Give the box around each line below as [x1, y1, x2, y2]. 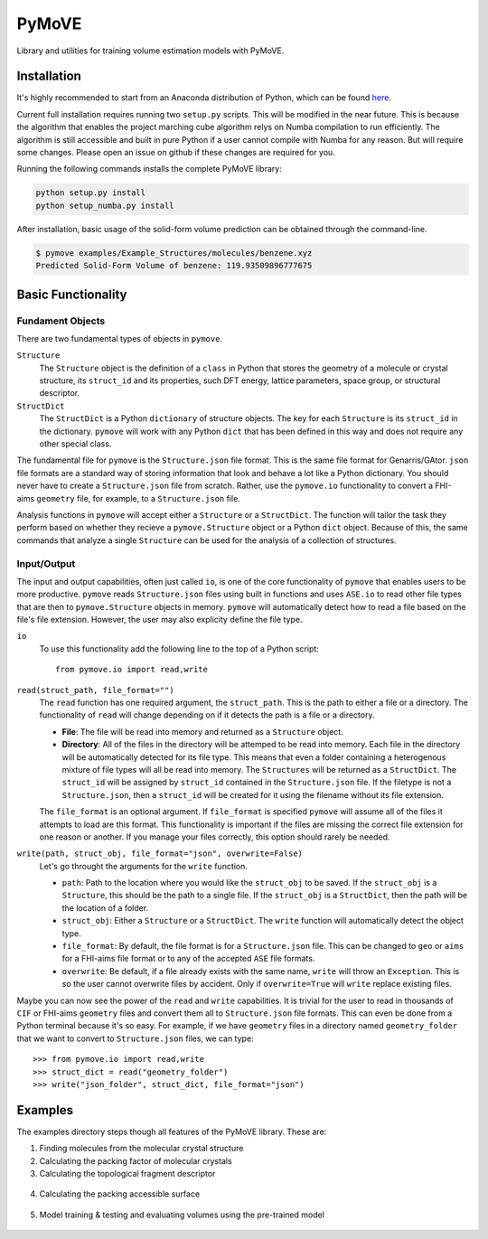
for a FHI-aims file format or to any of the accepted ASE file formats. [61, 953, 315, 964]
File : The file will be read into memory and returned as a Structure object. [61, 726, 343, 737]
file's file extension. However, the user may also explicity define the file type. [16, 615, 303, 625]
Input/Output [16, 557, 76, 569]
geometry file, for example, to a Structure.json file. [36, 493, 241, 503]
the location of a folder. [61, 902, 149, 913]
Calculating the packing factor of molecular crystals [39, 1155, 232, 1166]
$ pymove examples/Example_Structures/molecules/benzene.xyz [35, 248, 313, 258]
